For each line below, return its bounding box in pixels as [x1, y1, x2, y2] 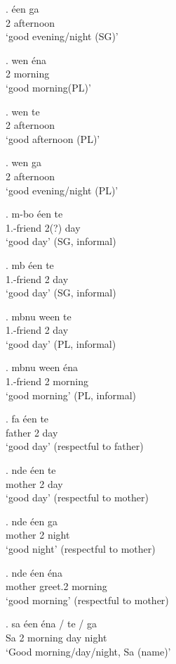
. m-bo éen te [6, 206, 63, 221]
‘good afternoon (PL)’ [6, 131, 100, 146]
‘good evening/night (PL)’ [6, 182, 119, 197]
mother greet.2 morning [6, 579, 107, 594]
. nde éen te [6, 463, 56, 477]
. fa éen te [6, 411, 49, 426]
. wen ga [6, 155, 41, 170]
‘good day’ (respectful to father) [6, 439, 144, 453]
